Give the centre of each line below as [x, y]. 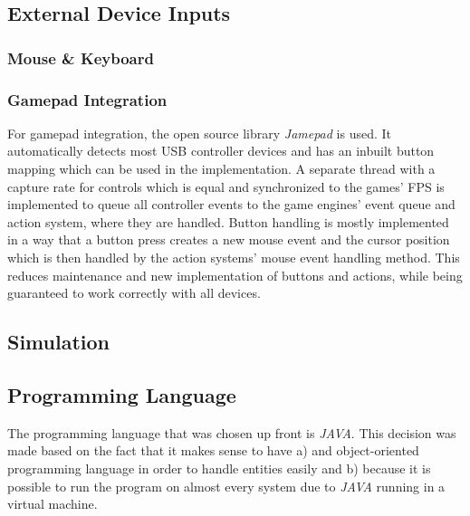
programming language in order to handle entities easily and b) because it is [219, 468]
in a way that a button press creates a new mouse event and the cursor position [229, 239]
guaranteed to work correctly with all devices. [134, 293]
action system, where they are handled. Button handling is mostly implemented [228, 221]
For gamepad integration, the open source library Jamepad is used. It [200, 133]
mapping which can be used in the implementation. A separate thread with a [221, 169]
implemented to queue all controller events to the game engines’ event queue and [231, 204]
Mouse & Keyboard [81, 57]
